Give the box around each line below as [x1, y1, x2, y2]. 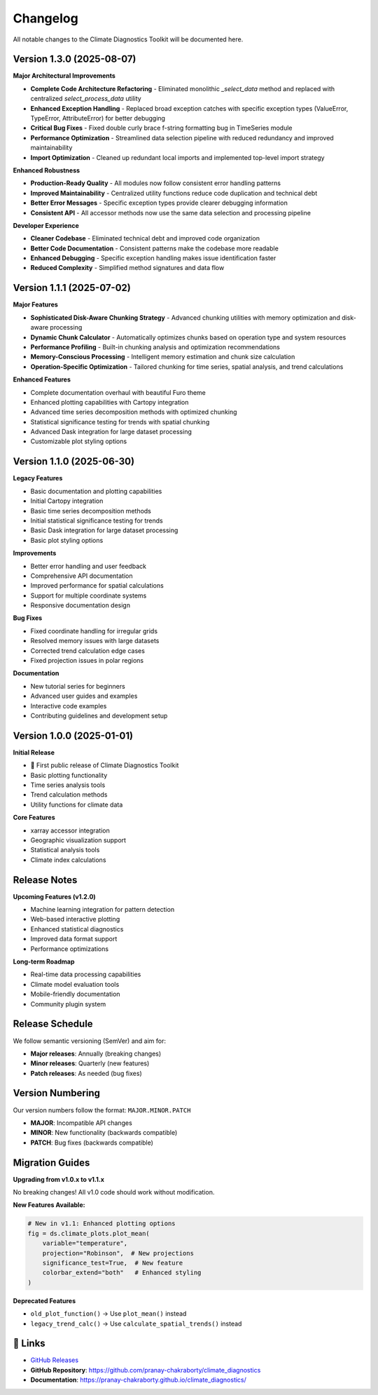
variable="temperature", [42, 1239, 128, 1248]
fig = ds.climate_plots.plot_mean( [27, 1229, 150, 1237]
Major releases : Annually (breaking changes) [30, 1049, 162, 1058]
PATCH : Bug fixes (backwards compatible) [30, 1138, 154, 1147]
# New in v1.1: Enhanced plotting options [27, 1220, 176, 1227]
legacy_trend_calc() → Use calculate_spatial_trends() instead [30, 1319, 242, 1328]
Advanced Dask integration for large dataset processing [30, 428, 192, 436]
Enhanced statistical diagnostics [30, 924, 124, 933]
